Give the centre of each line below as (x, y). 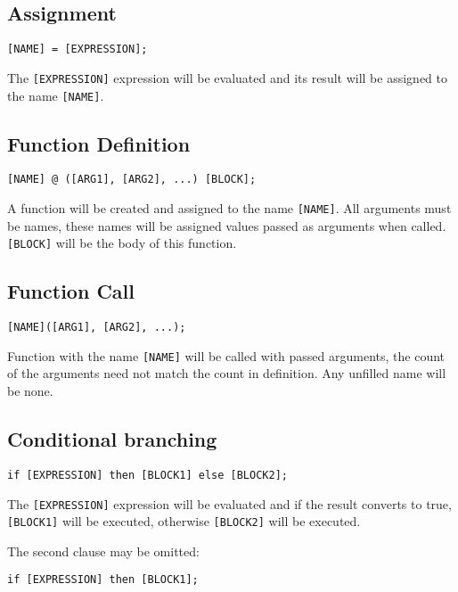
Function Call (71, 291)
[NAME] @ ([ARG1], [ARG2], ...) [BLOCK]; (132, 180)
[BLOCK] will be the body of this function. (122, 243)
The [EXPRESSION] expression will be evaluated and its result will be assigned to (227, 77)
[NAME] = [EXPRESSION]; (78, 49)
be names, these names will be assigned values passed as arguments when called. (227, 225)
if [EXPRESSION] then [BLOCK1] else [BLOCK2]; (147, 475)
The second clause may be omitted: (103, 551)
